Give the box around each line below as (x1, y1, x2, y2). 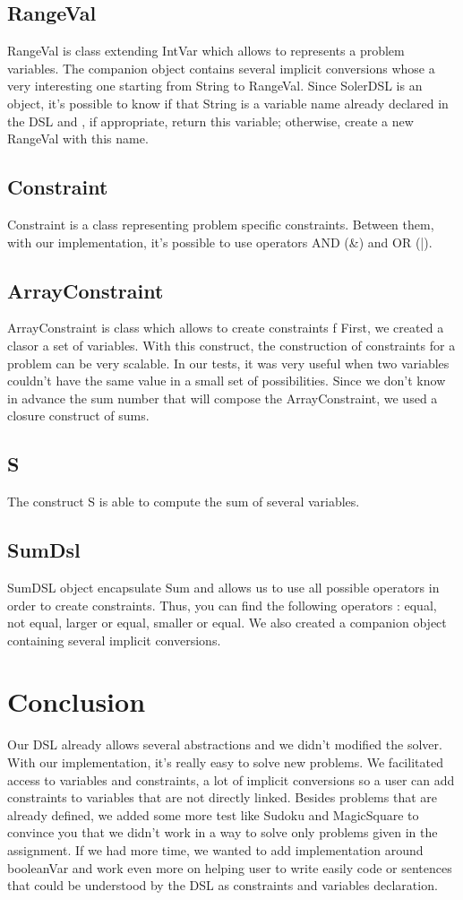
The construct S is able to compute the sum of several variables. (7, 492, 360, 511)
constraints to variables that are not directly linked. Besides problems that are (7, 788, 437, 807)
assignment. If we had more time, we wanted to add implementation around (7, 840, 424, 859)
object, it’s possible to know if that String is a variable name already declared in (7, 93, 449, 112)
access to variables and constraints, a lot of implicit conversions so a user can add (7, 770, 455, 789)
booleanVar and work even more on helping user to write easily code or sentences (7, 858, 452, 877)
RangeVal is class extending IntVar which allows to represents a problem (7, 41, 405, 60)
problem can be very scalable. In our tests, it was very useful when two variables (7, 353, 450, 372)
